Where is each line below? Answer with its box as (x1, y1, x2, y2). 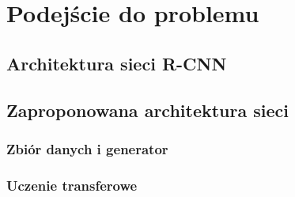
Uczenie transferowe (6, 175, 138, 195)
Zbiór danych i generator (6, 138, 168, 158)
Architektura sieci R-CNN (6, 51, 227, 75)
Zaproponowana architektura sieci (6, 97, 289, 122)
